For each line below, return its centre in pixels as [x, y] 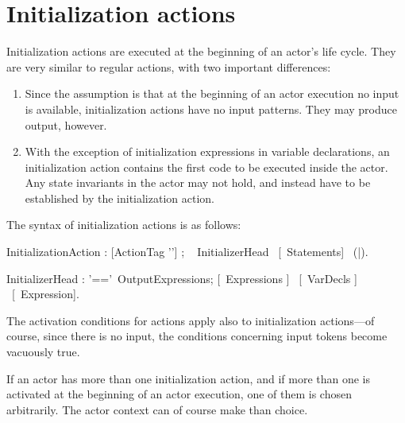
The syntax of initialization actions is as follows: [124, 225]
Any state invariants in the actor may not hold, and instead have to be [198, 182]
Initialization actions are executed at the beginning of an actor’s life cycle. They [201, 51]
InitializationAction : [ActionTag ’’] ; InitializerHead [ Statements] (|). [187, 252]
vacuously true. [43, 352]
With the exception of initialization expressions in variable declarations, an [207, 151]
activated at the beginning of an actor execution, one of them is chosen [179, 394]
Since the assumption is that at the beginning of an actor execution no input [212, 93]
